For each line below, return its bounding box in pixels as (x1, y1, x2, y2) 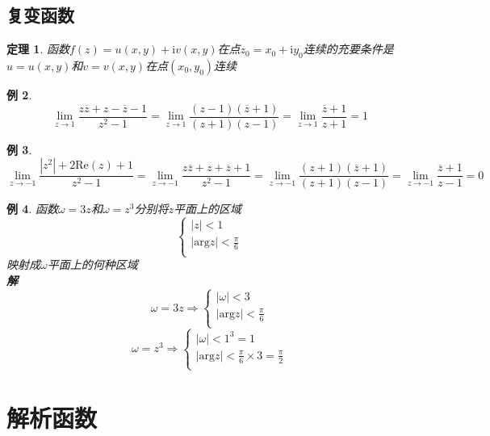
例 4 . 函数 (6, 200, 58, 217)
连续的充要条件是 (303, 40, 394, 57)
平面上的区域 (173, 200, 241, 217)
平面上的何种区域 (47, 256, 138, 273)
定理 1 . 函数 (6, 40, 69, 57)
